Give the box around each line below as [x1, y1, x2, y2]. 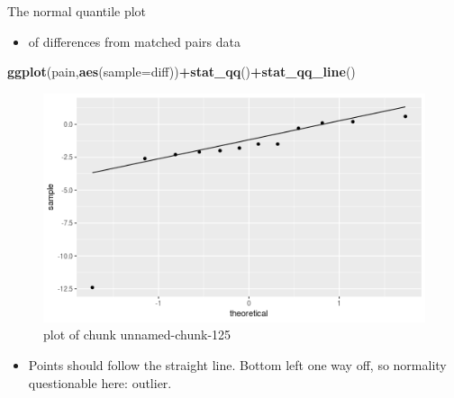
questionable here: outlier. [28, 373, 172, 392]
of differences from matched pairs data [28, 32, 241, 50]
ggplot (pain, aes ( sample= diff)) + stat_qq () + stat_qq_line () [7, 62, 356, 81]
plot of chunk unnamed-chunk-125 [43, 325, 232, 344]
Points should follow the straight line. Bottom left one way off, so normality [28, 356, 447, 375]
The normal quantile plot [7, 2, 147, 20]
